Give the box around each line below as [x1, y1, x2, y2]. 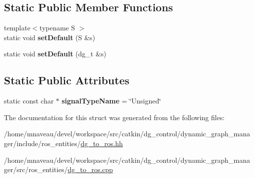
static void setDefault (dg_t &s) [4, 49, 107, 59]
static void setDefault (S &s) [4, 32, 95, 42]
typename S [39, 23, 75, 33]
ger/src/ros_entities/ [4, 164, 68, 175]
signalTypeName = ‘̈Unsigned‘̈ [62, 96, 161, 106]
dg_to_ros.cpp [67, 164, 113, 175]
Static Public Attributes [4, 73, 129, 88]
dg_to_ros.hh [80, 138, 123, 148]
